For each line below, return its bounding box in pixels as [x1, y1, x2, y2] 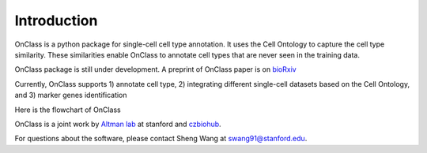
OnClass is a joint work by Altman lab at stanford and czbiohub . [14, 119, 221, 129]
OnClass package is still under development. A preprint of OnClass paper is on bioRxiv [14, 65, 297, 74]
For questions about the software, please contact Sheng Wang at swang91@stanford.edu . [14, 134, 308, 144]
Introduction [14, 12, 98, 29]
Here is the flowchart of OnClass [14, 105, 122, 114]
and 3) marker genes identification [14, 91, 127, 100]
